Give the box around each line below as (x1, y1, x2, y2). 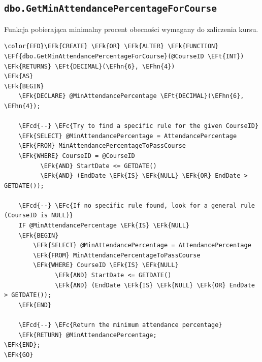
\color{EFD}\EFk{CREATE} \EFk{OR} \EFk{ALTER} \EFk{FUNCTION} (4, 43, 219, 50)
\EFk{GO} (4, 351, 34, 358)
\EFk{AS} (4, 73, 34, 80)
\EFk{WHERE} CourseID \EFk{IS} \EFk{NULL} (33, 261, 179, 269)
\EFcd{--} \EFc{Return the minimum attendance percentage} (18, 321, 222, 328)
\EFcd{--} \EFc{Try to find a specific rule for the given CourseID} (18, 122, 259, 130)
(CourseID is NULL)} (4, 212, 74, 219)
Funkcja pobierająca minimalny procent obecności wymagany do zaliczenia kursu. (4, 23, 258, 34)
